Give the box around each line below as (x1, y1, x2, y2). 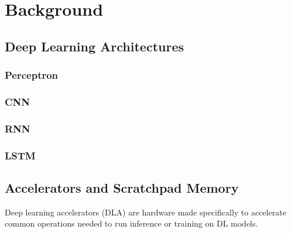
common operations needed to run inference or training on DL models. (5, 217, 258, 229)
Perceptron (5, 68, 59, 82)
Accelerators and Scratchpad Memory (5, 178, 239, 196)
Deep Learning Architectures (5, 37, 184, 55)
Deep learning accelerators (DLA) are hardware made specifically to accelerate (5, 206, 286, 218)
